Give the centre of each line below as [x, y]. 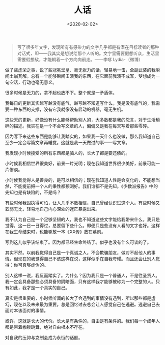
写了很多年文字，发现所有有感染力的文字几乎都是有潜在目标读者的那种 [88, 47]
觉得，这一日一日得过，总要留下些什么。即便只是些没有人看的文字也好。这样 [82, 225]
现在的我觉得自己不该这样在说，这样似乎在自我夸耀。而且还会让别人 [87, 258]
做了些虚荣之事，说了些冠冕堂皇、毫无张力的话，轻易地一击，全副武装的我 [80, 70]
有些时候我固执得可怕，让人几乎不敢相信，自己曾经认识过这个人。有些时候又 [82, 203]
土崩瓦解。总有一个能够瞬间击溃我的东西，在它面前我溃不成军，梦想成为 [82, 76]
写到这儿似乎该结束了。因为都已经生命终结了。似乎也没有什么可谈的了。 [78, 242]
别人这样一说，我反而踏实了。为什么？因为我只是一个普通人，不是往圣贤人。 [82, 275]
